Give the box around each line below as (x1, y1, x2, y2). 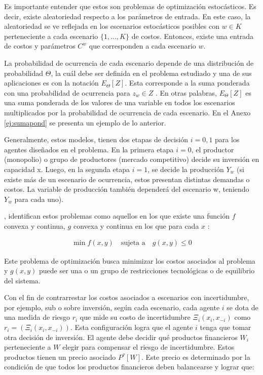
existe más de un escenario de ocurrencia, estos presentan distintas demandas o (4, 174, 250, 184)
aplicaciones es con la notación (4, 77, 99, 88)
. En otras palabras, (156, 87, 217, 98)
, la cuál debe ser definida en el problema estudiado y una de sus (51, 67, 252, 78)
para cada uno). (14, 193, 64, 204)
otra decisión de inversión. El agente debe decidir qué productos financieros (4, 331, 238, 342)
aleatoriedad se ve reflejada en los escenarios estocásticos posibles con (4, 21, 220, 31)
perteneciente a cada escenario (4, 30, 98, 41)
